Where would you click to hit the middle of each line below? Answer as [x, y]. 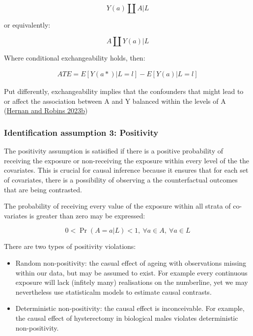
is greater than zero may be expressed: [87, 215]
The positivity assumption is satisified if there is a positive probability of [113, 151]
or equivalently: [27, 25]
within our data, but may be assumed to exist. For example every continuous [131, 272]
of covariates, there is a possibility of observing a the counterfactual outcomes [121, 180]
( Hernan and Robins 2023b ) [46, 110]
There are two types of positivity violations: [70, 246]
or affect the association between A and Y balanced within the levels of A [115, 101]
